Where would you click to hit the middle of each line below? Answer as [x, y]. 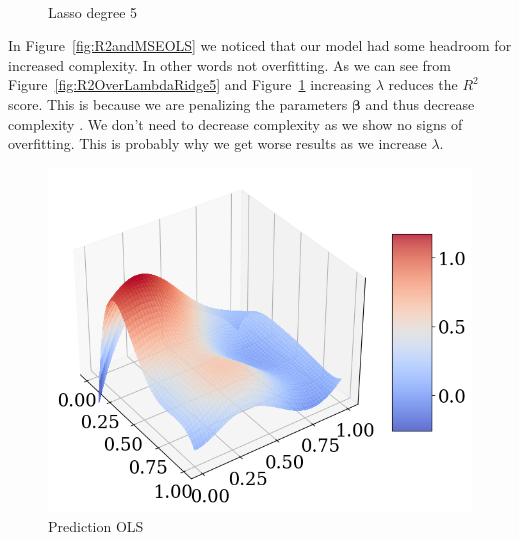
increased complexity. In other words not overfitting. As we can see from [230, 64]
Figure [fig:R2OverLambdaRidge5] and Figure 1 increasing [189, 84]
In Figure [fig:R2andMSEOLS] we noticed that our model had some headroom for [260, 45]
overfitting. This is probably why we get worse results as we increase [217, 143]
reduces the [423, 84]
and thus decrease [420, 103]
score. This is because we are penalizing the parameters [178, 103]
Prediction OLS [96, 525]
